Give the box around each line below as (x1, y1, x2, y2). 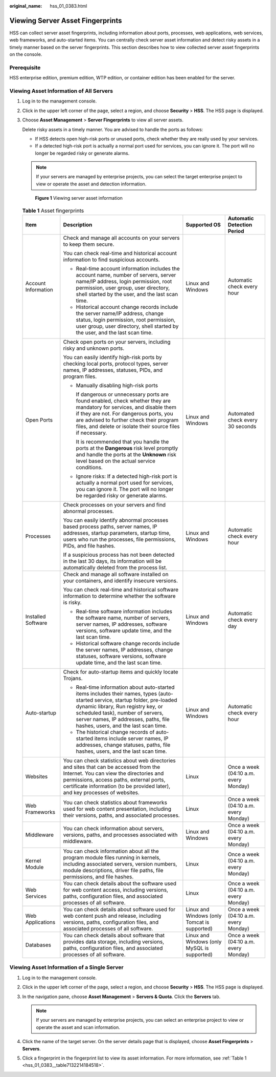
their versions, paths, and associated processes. (63, 812, 180, 819)
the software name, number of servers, (76, 615, 170, 622)
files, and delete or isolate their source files (76, 423, 180, 430)
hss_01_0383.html (50, 3, 87, 9)
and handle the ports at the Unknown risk (76, 451, 176, 458)
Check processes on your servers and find (63, 501, 166, 509)
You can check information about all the (63, 848, 159, 855)
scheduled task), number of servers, (76, 709, 164, 716)
